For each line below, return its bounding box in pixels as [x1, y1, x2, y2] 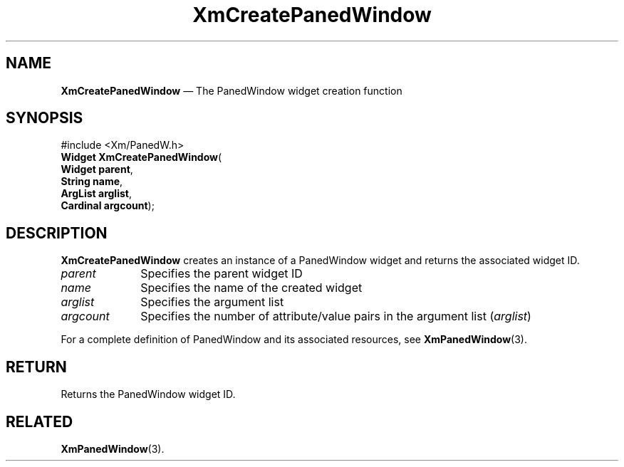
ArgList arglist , [61, 187, 132, 200]
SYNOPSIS [6, 109, 83, 127]
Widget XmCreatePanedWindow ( [61, 151, 222, 164]
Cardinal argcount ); [61, 199, 155, 212]
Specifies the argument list [140, 295, 284, 310]
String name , [61, 175, 123, 188]
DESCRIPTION [6, 224, 108, 242]
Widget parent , [61, 163, 133, 176]
